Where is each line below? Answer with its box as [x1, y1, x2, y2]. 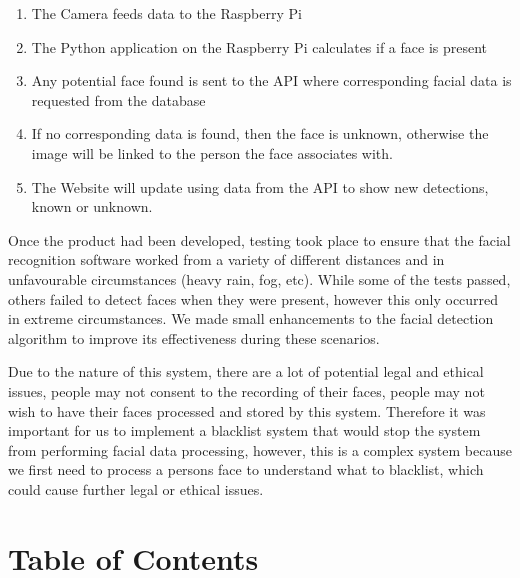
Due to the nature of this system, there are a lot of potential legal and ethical [8, 361, 484, 382]
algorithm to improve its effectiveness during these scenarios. [8, 327, 380, 348]
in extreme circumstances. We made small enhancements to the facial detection [8, 308, 494, 329]
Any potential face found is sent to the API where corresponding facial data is [31, 70, 512, 91]
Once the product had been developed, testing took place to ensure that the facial [8, 229, 511, 250]
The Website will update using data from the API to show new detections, [31, 176, 489, 197]
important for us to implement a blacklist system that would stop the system [8, 420, 481, 441]
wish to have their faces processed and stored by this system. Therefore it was [8, 400, 486, 421]
